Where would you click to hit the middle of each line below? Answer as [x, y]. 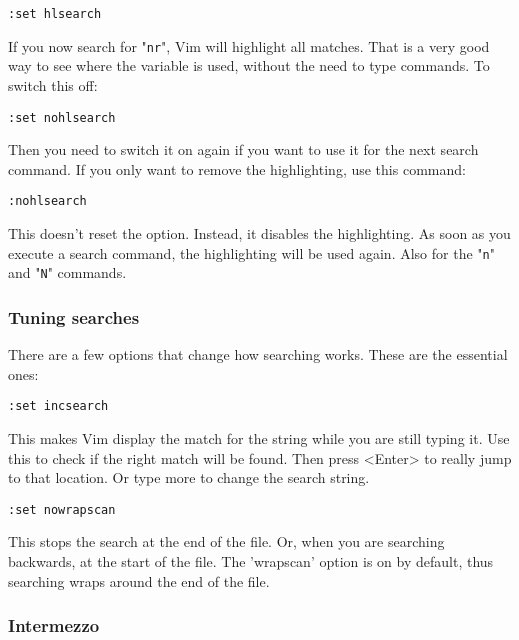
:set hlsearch [55, 14]
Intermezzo [54, 625]
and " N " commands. [67, 272]
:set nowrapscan [62, 509]
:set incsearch [58, 406]
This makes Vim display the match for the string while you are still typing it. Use [259, 437]
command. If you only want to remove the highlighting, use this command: [237, 168]
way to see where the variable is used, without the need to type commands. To [249, 65]
